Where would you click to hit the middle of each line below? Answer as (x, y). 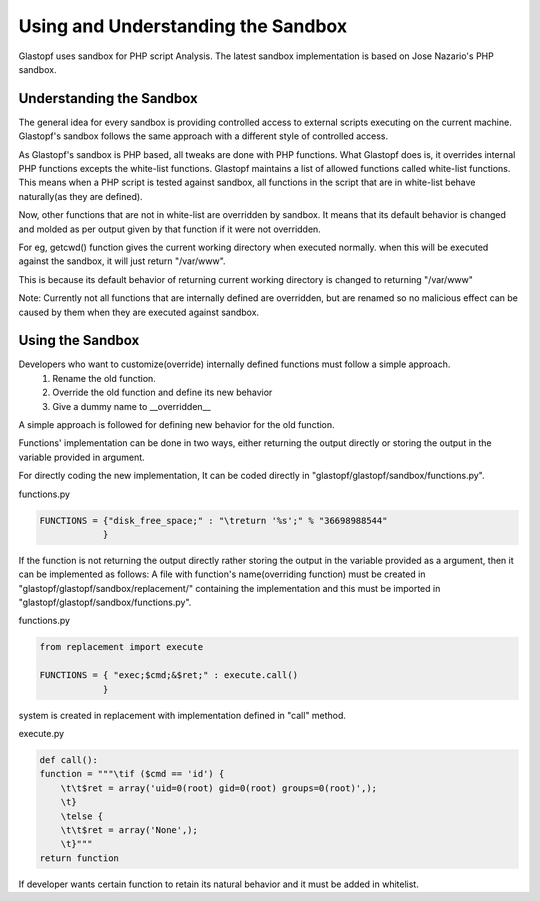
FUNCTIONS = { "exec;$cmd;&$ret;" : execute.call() (169, 675)
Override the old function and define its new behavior (162, 392)
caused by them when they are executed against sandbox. (139, 312)
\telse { (82, 816)
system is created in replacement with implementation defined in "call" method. (182, 715)
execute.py (41, 734)
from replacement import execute (121, 647)
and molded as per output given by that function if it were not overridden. (170, 229)
